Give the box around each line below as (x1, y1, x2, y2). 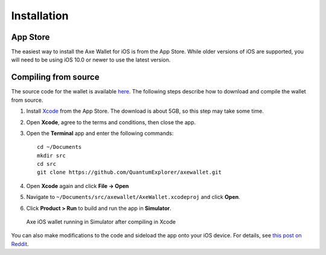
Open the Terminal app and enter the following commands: (26, 130, 174, 137)
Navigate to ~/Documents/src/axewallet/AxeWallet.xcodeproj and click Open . (26, 194, 241, 201)
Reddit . (11, 240, 30, 247)
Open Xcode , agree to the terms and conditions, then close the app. (26, 118, 196, 126)
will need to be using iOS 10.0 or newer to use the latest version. (11, 56, 171, 63)
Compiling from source (11, 72, 100, 83)
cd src (37, 160, 57, 168)
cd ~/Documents (37, 143, 82, 151)
